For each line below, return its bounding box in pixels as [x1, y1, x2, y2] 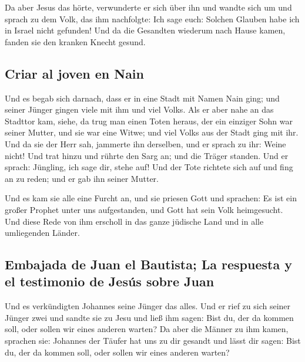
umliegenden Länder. [5, 226, 80, 239]
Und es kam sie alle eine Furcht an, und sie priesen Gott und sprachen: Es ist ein [5, 192, 297, 204]
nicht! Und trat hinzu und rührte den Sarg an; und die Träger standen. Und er [5, 149, 289, 161]
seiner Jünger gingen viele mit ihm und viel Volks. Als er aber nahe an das [5, 103, 274, 116]
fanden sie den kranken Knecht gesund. [5, 35, 146, 48]
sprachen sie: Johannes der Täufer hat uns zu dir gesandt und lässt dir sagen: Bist [5, 334, 301, 347]
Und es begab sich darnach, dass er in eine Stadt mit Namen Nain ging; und [5, 92, 280, 104]
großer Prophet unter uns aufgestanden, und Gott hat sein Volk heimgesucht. [5, 203, 283, 215]
